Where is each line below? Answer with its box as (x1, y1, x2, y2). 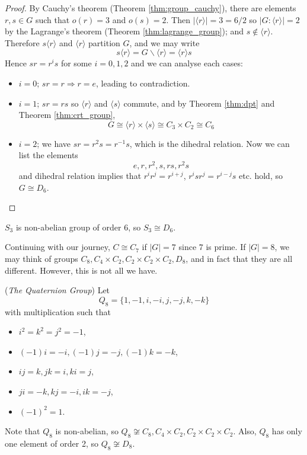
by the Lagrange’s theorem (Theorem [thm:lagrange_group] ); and (5, 25, 244, 37)
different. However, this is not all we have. (5, 264, 158, 276)
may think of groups (5, 252, 78, 264)
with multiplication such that (5, 305, 111, 318)
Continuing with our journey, (5, 241, 110, 253)
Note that (5, 425, 40, 437)
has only (271, 425, 302, 437)
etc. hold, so (238, 169, 283, 182)
